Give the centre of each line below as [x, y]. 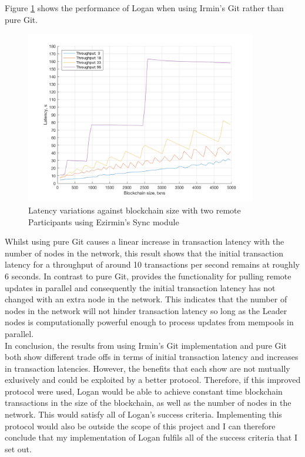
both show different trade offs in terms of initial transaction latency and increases [152, 357]
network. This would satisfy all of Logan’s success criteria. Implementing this [143, 414]
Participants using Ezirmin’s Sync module [104, 221]
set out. [18, 448]
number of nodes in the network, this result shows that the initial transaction [144, 253]
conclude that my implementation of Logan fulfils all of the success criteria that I [151, 437]
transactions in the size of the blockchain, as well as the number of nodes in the [148, 403]
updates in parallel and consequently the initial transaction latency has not [140, 287]
